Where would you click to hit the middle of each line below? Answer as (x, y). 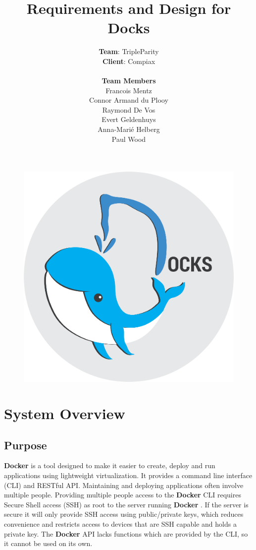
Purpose (26, 445)
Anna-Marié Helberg (129, 129)
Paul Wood (129, 139)
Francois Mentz (129, 90)
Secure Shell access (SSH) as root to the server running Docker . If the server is (126, 504)
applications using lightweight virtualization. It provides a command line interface (128, 475)
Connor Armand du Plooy (129, 100)
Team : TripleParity (129, 51)
